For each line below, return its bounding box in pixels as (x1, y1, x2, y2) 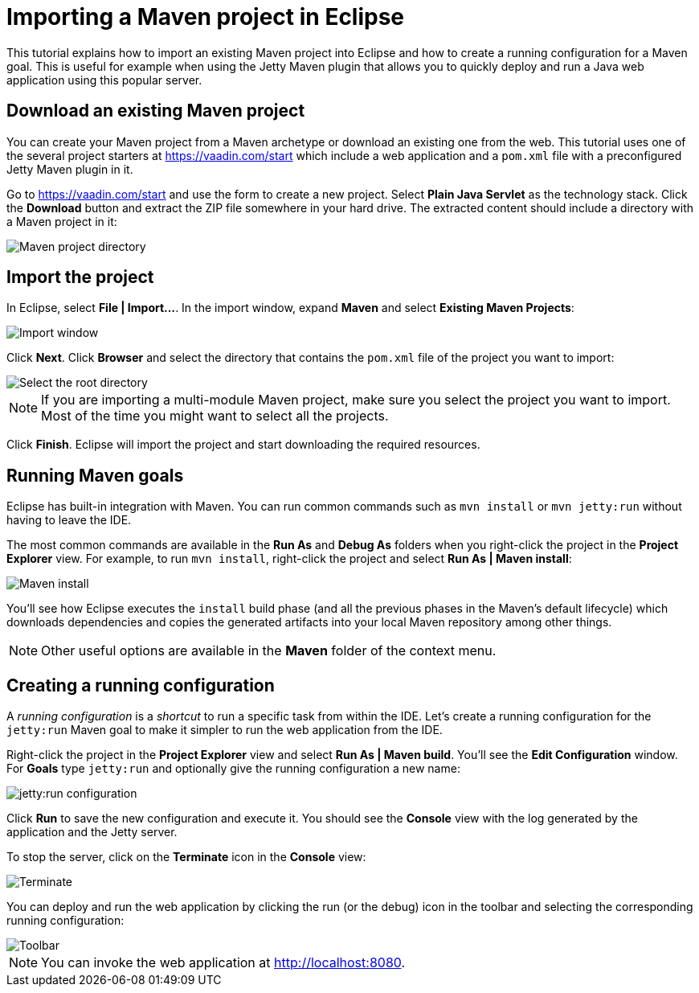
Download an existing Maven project (6, 101, 305, 121)
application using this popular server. (6, 72, 202, 87)
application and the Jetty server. (6, 825, 178, 839)
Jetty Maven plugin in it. (6, 162, 133, 176)
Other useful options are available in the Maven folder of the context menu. (41, 642, 497, 659)
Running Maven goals (6, 465, 184, 486)
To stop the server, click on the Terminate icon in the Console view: (6, 850, 366, 864)
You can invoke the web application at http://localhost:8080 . (41, 954, 406, 971)
